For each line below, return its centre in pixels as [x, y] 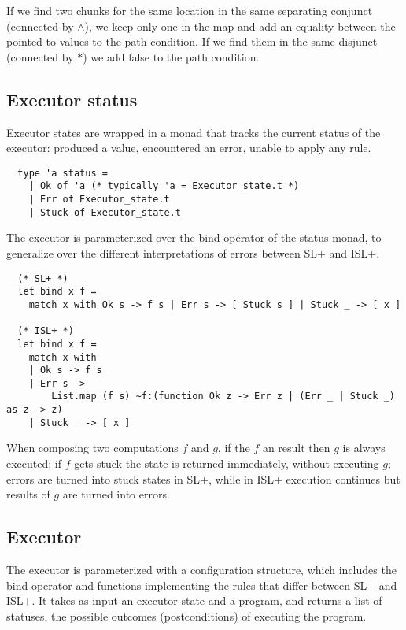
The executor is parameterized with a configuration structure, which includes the [201, 570]
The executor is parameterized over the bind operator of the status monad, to [194, 237]
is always [364, 448]
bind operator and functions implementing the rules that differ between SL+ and [202, 585]
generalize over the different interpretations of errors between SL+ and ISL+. [193, 252]
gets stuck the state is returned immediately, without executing [227, 463]
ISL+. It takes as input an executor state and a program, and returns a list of [194, 600]
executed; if [34, 463]
